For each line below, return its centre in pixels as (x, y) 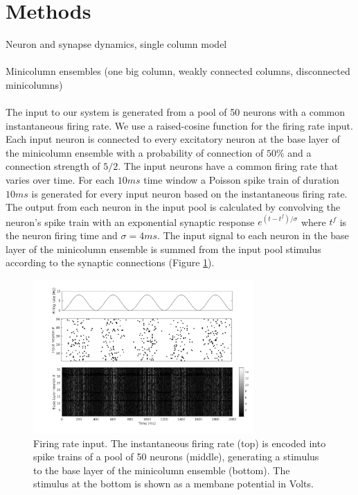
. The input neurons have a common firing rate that (228, 166)
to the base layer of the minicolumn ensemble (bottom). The (162, 470)
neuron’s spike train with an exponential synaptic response (130, 222)
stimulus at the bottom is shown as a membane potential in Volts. (173, 484)
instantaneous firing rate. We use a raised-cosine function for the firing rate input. (179, 125)
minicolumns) (34, 84)
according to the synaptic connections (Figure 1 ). (110, 262)
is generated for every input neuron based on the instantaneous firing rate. (189, 193)
